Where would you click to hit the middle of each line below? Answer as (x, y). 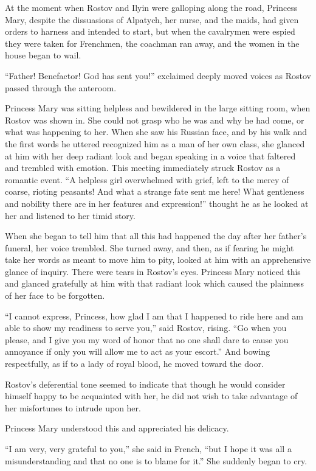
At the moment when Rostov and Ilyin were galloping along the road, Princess (151, 7)
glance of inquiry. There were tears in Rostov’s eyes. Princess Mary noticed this (153, 271)
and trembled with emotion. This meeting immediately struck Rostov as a (143, 168)
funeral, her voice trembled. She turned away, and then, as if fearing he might (149, 247)
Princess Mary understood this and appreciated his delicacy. (117, 428)
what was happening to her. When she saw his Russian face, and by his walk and (156, 132)
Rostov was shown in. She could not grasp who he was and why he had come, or (155, 120)
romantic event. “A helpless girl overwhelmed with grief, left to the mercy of (147, 179)
